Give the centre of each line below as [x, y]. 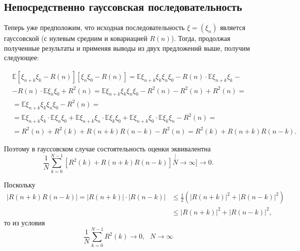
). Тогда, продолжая [201, 38]
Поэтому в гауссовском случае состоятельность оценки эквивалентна [107, 148]
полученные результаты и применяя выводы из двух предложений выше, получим [127, 48]
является [233, 27]
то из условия [25, 222]
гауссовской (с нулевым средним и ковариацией [76, 38]
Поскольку [20, 184]
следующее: [21, 57]
